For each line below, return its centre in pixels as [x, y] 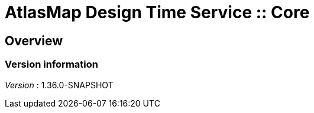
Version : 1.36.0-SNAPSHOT [59, 85]
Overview [34, 41]
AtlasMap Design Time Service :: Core [157, 12]
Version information [51, 64]
